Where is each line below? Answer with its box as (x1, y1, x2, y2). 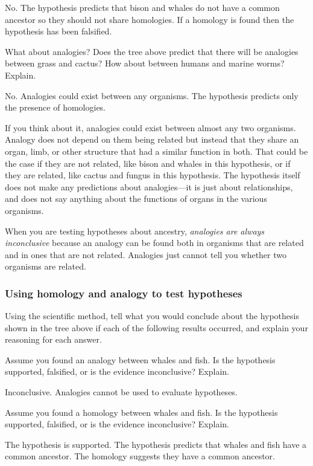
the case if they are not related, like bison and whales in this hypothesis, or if (5, 157, 291, 169)
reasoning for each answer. (5, 333, 102, 346)
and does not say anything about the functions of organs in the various (5, 192, 267, 205)
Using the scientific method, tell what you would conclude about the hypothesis (5, 309, 299, 322)
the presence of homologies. (5, 101, 106, 114)
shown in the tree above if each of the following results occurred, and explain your (5, 321, 308, 334)
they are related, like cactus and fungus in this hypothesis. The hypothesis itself (5, 169, 300, 181)
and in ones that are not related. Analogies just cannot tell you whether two (5, 248, 287, 261)
